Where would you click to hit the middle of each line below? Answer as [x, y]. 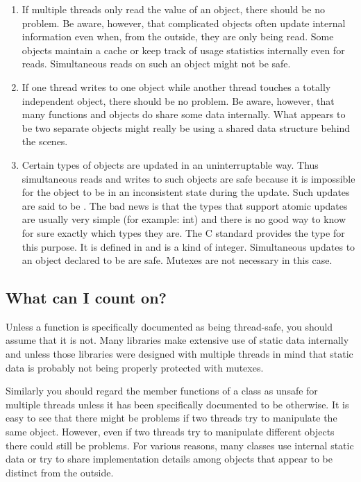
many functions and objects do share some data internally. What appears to [184, 114]
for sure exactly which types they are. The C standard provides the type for [183, 232]
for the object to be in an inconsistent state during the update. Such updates [186, 192]
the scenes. [45, 141]
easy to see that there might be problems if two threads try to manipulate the [171, 418]
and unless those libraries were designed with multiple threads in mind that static [179, 354]
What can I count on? [86, 298]
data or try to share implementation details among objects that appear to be [169, 459]
